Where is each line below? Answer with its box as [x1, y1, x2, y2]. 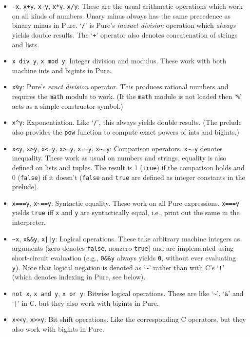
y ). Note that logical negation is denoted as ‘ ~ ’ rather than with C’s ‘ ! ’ [12, 262, 225, 272]
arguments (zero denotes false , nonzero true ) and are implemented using [12, 243, 234, 253]
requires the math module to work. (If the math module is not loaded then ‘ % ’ [12, 91, 242, 101]
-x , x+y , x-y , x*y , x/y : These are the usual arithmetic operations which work [12, 1, 243, 11]
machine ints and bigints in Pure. [12, 65, 112, 75]
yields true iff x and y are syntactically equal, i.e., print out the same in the [12, 207, 240, 218]
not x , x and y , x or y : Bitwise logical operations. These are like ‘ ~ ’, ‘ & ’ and [12, 288, 244, 298]
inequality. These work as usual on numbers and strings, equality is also [12, 153, 227, 163]
